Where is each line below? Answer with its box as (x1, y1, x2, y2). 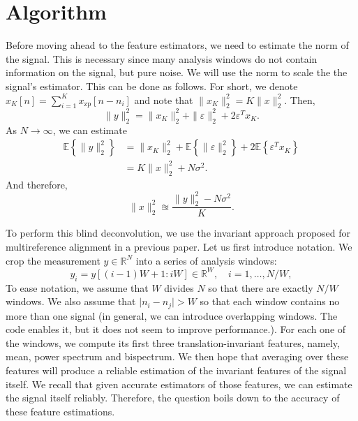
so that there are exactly (208, 280, 313, 295)
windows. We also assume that (6, 294, 136, 309)
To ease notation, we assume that (6, 280, 149, 295)
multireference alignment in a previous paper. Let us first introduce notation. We (6, 239, 352, 254)
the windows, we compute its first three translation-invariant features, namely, (6, 335, 340, 350)
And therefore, (6, 177, 68, 191)
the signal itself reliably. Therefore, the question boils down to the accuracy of (6, 390, 340, 405)
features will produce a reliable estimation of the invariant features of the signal (6, 362, 347, 377)
